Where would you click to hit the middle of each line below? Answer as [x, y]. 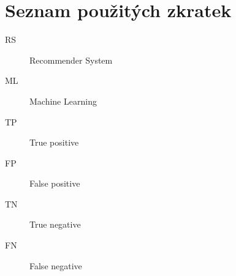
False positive [55, 183]
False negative [56, 265]
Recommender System [71, 60]
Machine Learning [63, 101]
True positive [54, 142]
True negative [55, 224]
